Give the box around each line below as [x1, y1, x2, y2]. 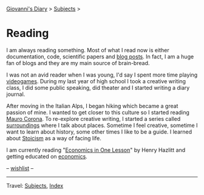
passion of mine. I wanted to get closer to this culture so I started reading [6, 109, 190, 116]
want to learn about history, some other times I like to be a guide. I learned [6, 128, 192, 135]
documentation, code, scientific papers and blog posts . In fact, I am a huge [6, 53, 194, 60]
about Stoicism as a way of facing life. [6, 134, 102, 142]
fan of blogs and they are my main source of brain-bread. [6, 59, 150, 66]
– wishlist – [6, 164, 34, 172]
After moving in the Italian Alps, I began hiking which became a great [6, 102, 178, 109]
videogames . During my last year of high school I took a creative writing [6, 77, 186, 84]
